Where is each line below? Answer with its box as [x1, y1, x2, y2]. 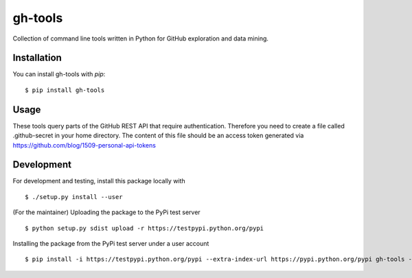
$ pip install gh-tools [25, 86, 105, 94]
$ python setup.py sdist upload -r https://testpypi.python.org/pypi [25, 224, 264, 232]
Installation [12, 52, 62, 64]
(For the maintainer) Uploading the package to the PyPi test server [12, 208, 201, 216]
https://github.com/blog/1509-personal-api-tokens [12, 141, 156, 149]
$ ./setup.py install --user [25, 193, 123, 200]
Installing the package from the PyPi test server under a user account [12, 240, 209, 247]
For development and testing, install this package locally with [12, 177, 185, 185]
